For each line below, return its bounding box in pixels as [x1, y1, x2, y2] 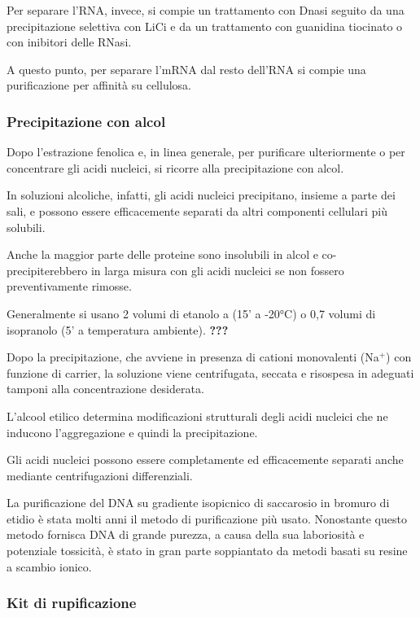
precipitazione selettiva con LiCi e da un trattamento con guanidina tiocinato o [7, 17, 403, 34]
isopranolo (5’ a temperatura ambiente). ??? [7, 321, 229, 338]
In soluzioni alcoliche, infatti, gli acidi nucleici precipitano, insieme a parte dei [7, 186, 396, 203]
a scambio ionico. [7, 558, 92, 575]
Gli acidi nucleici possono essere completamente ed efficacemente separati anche [7, 451, 404, 468]
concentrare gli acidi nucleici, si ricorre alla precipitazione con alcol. [7, 159, 344, 176]
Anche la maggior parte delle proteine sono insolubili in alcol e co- [7, 246, 337, 263]
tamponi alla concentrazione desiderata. [7, 380, 204, 397]
